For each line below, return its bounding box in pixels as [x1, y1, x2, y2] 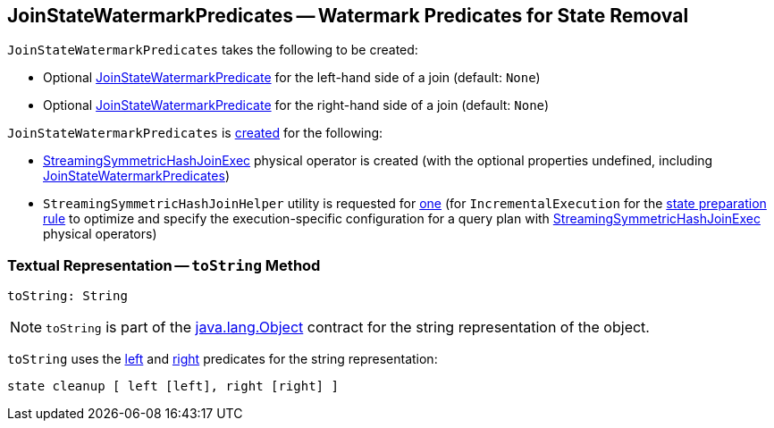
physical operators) [43, 226, 157, 242]
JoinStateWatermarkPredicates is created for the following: [7, 125, 383, 141]
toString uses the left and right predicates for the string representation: [7, 351, 438, 367]
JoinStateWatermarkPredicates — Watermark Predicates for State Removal [7, 4, 689, 27]
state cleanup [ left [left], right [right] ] [7, 379, 339, 394]
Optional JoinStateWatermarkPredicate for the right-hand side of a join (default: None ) [43, 97, 550, 113]
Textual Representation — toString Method [7, 256, 321, 274]
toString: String [7, 289, 128, 304]
